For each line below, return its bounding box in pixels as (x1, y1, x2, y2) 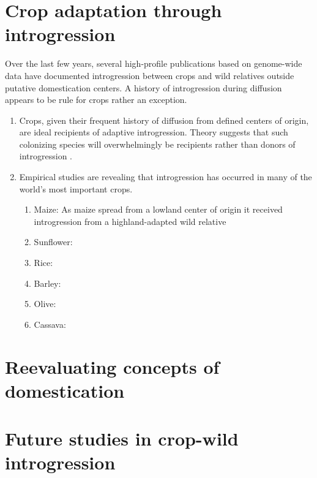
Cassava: (34, 317, 66, 330)
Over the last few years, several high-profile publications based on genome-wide (5, 57, 302, 70)
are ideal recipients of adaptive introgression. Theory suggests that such (19, 126, 288, 138)
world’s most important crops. (19, 182, 133, 195)
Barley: (34, 276, 61, 289)
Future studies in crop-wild (5, 426, 239, 451)
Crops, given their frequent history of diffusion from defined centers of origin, (19, 113, 309, 126)
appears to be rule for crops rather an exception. (5, 93, 187, 106)
